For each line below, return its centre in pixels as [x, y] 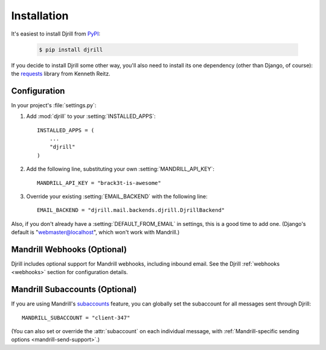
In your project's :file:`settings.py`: [54, 105]
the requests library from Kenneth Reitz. [61, 73]
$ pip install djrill [71, 49]
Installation [40, 16]
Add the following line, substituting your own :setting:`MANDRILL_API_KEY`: [120, 169]
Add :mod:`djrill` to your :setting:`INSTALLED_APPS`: [91, 116]
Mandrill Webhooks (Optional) [69, 249]
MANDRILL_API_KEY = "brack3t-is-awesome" [99, 183]
